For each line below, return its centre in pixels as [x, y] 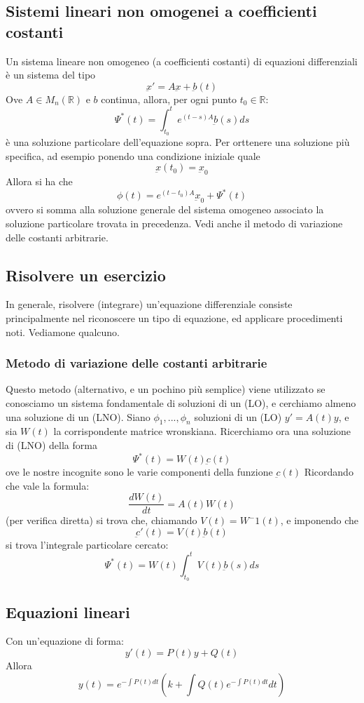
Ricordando [329, 472]
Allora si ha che [39, 181]
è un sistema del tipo [51, 75]
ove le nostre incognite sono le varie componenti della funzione [139, 472]
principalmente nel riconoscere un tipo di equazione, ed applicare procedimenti [174, 317]
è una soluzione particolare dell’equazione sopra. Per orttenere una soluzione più [178, 142]
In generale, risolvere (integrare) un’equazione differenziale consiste [149, 304]
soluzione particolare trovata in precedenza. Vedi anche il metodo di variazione [174, 223]
